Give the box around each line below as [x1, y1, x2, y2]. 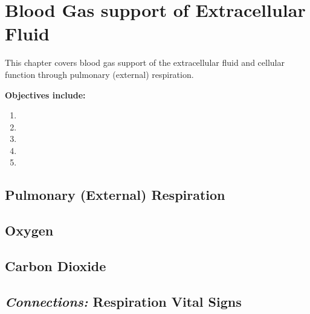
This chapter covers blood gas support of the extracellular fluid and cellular [5, 56, 285, 69]
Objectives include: [5, 88, 86, 101]
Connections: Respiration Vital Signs [5, 292, 242, 310]
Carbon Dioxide [5, 257, 106, 275]
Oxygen [5, 221, 54, 240]
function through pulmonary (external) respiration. [5, 68, 194, 80]
